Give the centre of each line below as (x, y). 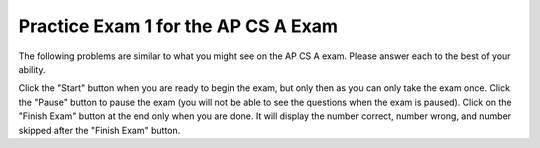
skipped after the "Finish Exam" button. (99, 130)
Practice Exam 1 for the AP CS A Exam (178, 26)
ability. (32, 69)
